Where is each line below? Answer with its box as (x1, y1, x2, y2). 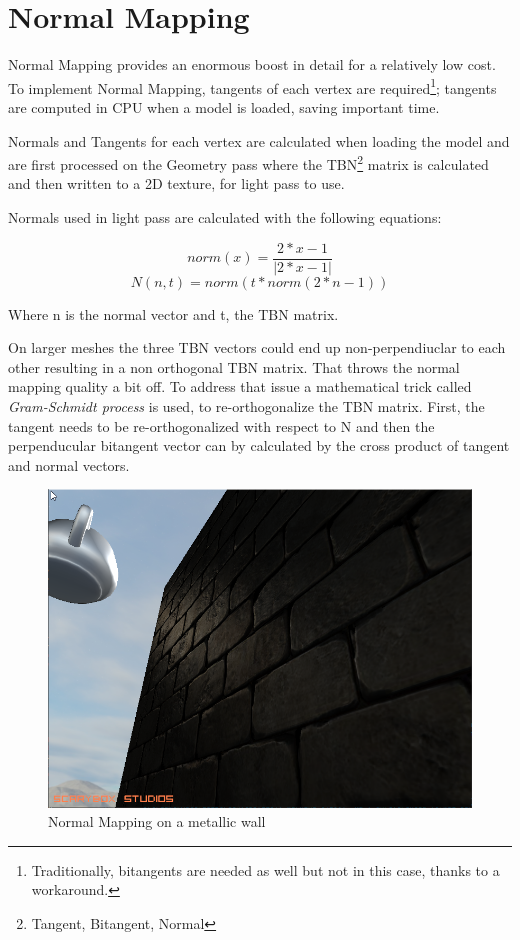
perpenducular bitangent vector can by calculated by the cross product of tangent (8, 435, 510, 456)
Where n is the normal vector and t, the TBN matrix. (8, 303, 339, 324)
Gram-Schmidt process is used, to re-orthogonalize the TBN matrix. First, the (8, 396, 485, 417)
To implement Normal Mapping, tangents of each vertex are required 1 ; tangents (8, 74, 497, 98)
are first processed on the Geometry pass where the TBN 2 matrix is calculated (8, 151, 489, 174)
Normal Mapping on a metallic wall (48, 811, 266, 832)
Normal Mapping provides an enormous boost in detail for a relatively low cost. (8, 54, 496, 75)
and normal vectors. (8, 454, 130, 475)
